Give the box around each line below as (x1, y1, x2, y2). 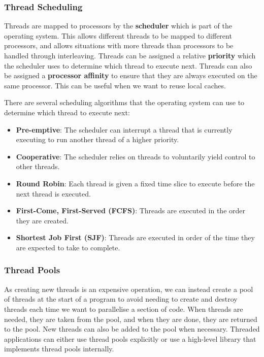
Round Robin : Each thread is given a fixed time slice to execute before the (16, 178, 255, 188)
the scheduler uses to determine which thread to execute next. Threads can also (4, 60, 252, 71)
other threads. (16, 161, 60, 172)
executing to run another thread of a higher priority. (16, 134, 179, 145)
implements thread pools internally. (4, 343, 114, 354)
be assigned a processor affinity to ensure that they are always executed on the (4, 70, 257, 81)
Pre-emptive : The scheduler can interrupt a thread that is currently (16, 124, 233, 135)
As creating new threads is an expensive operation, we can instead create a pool (4, 283, 253, 294)
